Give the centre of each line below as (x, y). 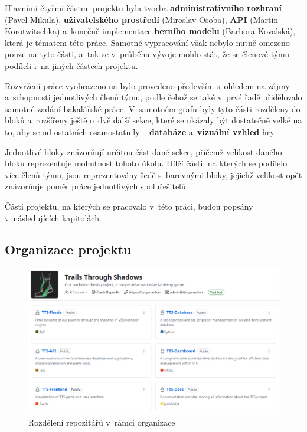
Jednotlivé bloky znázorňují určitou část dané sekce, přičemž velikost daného (143, 151)
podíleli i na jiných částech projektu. (71, 65)
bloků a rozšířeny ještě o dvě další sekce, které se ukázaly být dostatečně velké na (153, 120)
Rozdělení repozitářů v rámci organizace (102, 422)
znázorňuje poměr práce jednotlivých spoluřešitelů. (97, 186)
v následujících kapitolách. (53, 217)
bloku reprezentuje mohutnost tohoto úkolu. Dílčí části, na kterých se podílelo (146, 163)
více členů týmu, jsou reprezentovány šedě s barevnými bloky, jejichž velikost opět (153, 174)
